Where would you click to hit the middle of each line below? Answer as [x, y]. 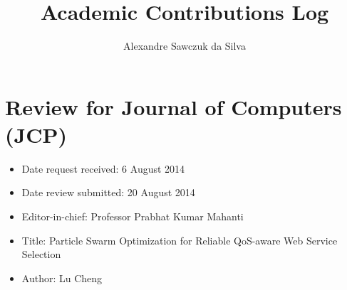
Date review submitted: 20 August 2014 [108, 192]
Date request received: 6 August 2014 [103, 168]
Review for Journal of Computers [173, 106]
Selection [41, 254]
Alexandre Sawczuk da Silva [185, 46]
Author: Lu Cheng [62, 278]
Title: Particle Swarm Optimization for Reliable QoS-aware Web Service [180, 240]
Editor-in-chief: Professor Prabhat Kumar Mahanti [133, 216]
